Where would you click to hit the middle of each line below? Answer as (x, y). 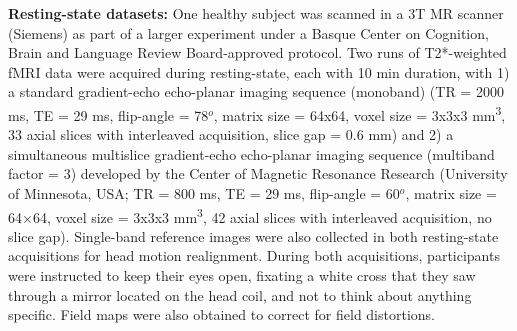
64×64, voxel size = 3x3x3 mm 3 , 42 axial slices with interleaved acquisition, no (250, 215)
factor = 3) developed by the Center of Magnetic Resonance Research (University (258, 173)
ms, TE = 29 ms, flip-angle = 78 (108, 114)
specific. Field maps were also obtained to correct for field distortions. (221, 314)
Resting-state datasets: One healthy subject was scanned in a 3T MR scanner (256, 13)
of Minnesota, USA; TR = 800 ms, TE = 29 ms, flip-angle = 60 (204, 193)
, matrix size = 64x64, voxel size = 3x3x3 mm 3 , (359, 113)
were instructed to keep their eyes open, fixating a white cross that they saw (242, 275)
